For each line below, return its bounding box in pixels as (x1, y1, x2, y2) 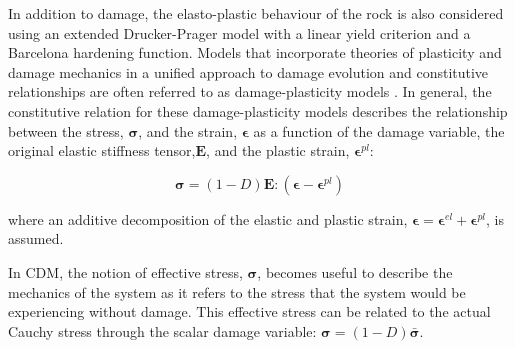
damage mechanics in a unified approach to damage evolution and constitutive (8, 61, 489, 82)
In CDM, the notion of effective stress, (8, 261, 243, 282)
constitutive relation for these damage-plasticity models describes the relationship (8, 100, 508, 121)
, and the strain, (138, 120, 238, 141)
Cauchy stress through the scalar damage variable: (8, 320, 317, 341)
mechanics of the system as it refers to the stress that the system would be (8, 281, 466, 302)
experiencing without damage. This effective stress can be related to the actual (8, 301, 491, 322)
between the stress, (8, 120, 124, 141)
